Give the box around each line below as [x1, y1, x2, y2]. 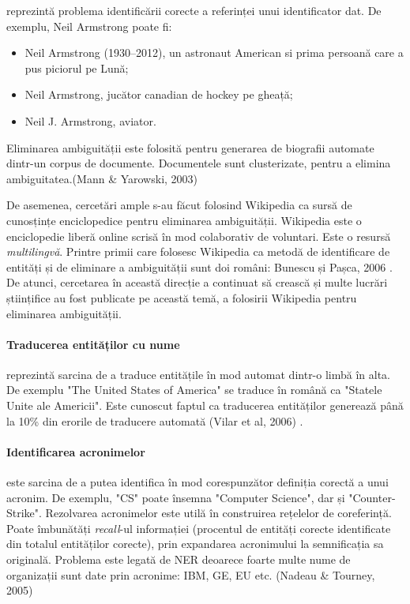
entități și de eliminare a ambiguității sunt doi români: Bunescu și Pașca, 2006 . [6, 258, 393, 275]
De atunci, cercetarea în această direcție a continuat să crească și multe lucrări [6, 274, 388, 291]
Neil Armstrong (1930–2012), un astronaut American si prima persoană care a [24, 44, 404, 61]
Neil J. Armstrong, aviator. [24, 112, 156, 129]
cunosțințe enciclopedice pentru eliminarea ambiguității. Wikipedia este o [6, 212, 362, 228]
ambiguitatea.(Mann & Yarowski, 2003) [6, 170, 198, 186]
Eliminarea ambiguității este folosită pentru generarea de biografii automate [6, 139, 374, 156]
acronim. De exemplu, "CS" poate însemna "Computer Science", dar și [6, 489, 345, 505]
